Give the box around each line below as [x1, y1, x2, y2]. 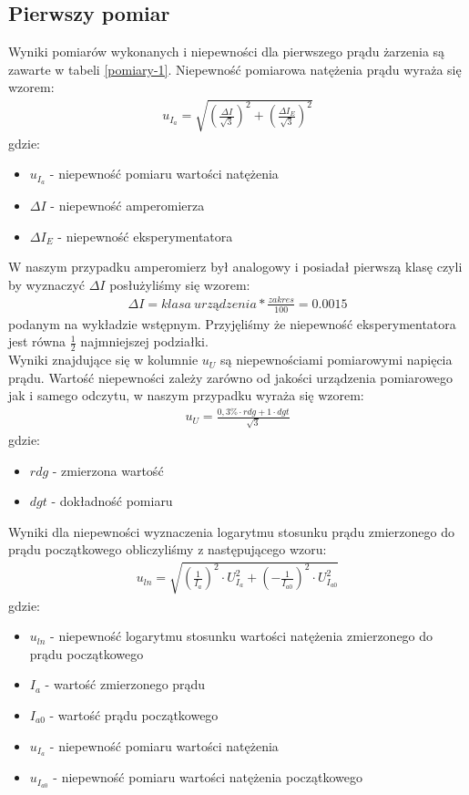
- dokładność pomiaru [51, 491, 173, 511]
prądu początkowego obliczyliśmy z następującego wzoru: [8, 540, 327, 559]
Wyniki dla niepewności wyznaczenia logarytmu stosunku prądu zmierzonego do [8, 521, 454, 541]
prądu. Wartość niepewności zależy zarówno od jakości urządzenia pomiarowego [8, 367, 454, 387]
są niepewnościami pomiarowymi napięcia [219, 350, 453, 369]
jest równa [8, 332, 66, 351]
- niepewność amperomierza [50, 196, 205, 215]
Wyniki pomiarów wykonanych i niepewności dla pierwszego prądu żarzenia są [8, 42, 445, 61]
